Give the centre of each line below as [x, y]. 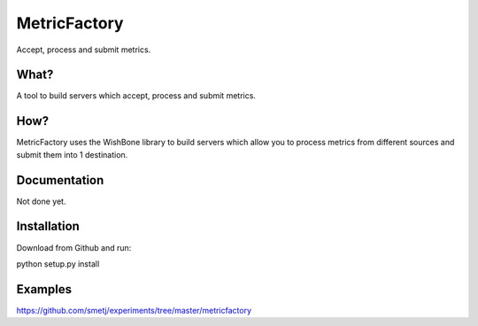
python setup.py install [58, 264]
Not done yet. [41, 201]
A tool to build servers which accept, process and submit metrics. [136, 96]
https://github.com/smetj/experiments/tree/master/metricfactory [134, 310]
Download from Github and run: [74, 247]
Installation [48, 226]
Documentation [60, 180]
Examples [44, 289]
